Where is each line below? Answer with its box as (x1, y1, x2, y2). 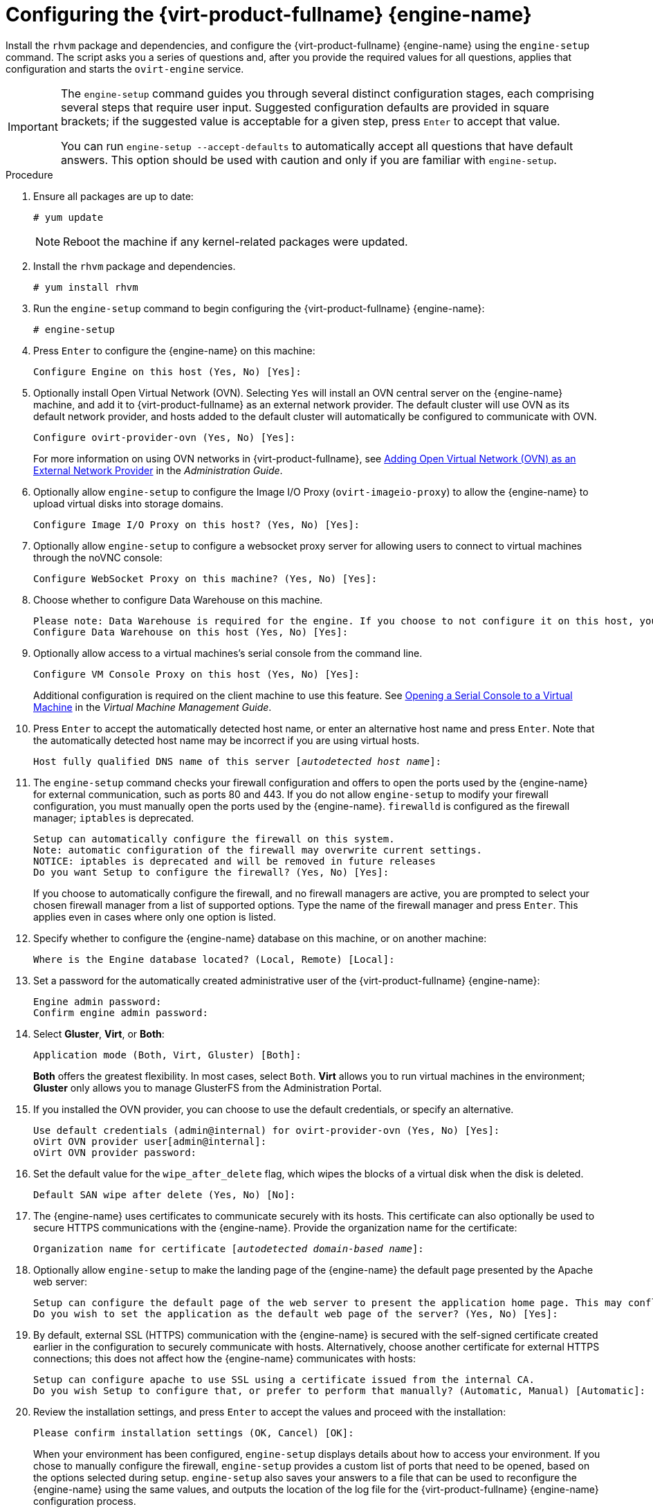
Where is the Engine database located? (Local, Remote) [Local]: (33, 953, 395, 965)
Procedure (6, 168, 53, 181)
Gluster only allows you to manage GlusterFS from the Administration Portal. (33, 1081, 382, 1094)
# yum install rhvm (33, 281, 138, 293)
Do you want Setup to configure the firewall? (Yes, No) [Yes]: (33, 866, 389, 878)
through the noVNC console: (33, 551, 163, 563)
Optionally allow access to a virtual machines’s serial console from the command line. (33, 647, 423, 659)
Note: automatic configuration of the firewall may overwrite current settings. (33, 844, 483, 856)
